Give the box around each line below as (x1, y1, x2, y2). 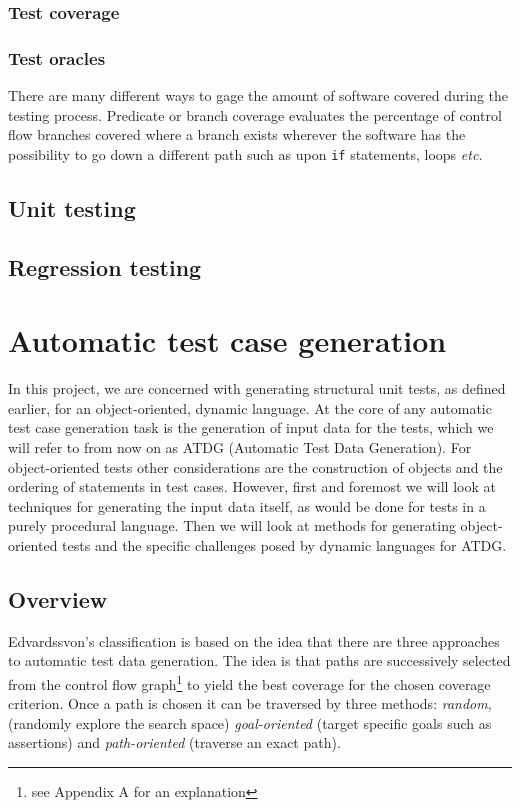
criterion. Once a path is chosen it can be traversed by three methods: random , (8, 693, 492, 714)
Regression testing (8, 251, 202, 282)
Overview (8, 583, 108, 614)
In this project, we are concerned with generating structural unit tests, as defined (8, 378, 506, 399)
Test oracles (8, 45, 106, 70)
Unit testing (8, 192, 136, 223)
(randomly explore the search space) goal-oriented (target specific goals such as (8, 712, 492, 733)
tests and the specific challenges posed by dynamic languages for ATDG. (62, 534, 507, 555)
